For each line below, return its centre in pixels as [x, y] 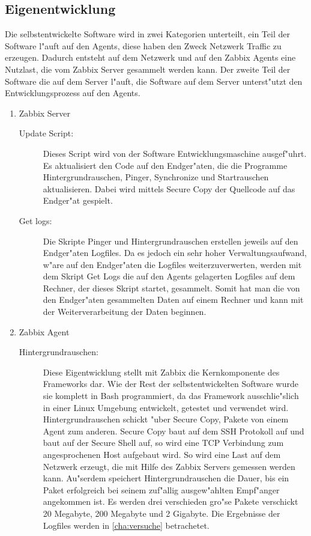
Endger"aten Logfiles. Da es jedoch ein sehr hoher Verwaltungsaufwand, [175, 253]
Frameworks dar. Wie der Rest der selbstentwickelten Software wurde [171, 384]
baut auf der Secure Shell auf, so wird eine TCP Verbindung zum [163, 443]
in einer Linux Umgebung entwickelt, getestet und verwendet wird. [166, 407]
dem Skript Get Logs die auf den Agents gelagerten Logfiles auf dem [169, 276]
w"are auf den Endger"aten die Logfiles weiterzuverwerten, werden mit [172, 264]
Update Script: [46, 133]
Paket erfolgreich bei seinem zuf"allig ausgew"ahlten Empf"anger [161, 489]
